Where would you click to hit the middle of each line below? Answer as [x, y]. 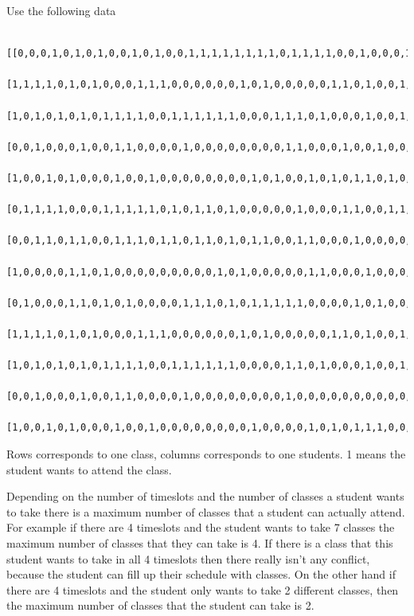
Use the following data [61, 10]
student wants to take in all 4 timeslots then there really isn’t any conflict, [188, 558]
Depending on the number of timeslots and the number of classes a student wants [205, 496]
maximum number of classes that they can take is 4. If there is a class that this [200, 543]
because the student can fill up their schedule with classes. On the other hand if [201, 574]
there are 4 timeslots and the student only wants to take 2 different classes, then [203, 589]
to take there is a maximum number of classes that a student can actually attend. [206, 511]
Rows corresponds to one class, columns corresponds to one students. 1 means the [206, 454]
